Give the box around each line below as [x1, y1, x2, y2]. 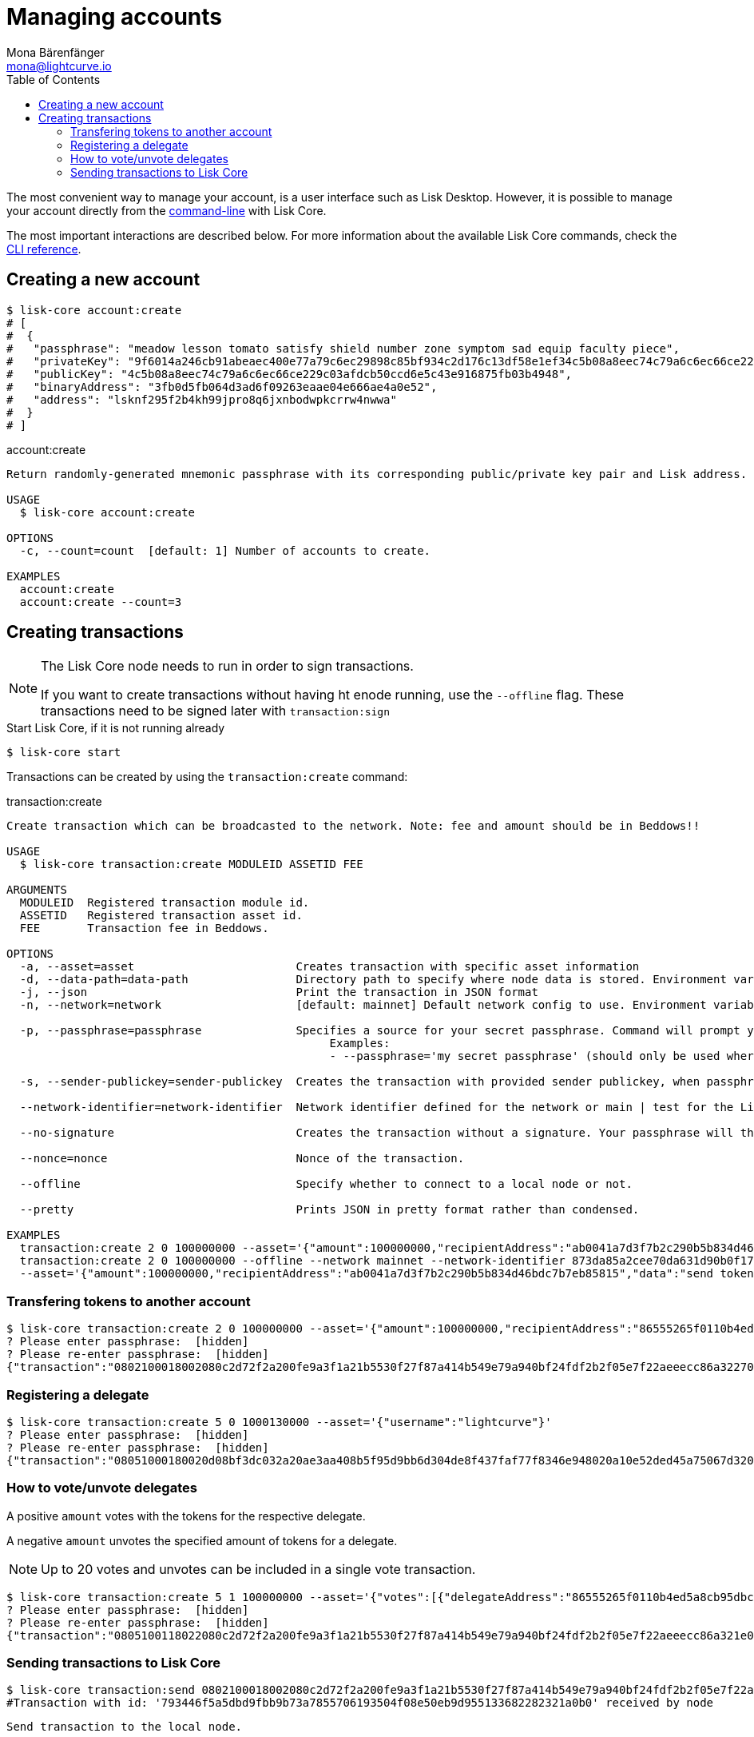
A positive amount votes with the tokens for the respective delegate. [6, 1508, 366, 1523]
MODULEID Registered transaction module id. [19, 896, 310, 910]
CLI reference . [6, 241, 81, 256]
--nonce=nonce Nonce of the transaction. [19, 1152, 465, 1165]
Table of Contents [6, 72, 101, 86]
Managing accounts [6, 3, 223, 30]
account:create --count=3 [19, 595, 182, 608]
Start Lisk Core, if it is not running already [6, 721, 225, 735]
